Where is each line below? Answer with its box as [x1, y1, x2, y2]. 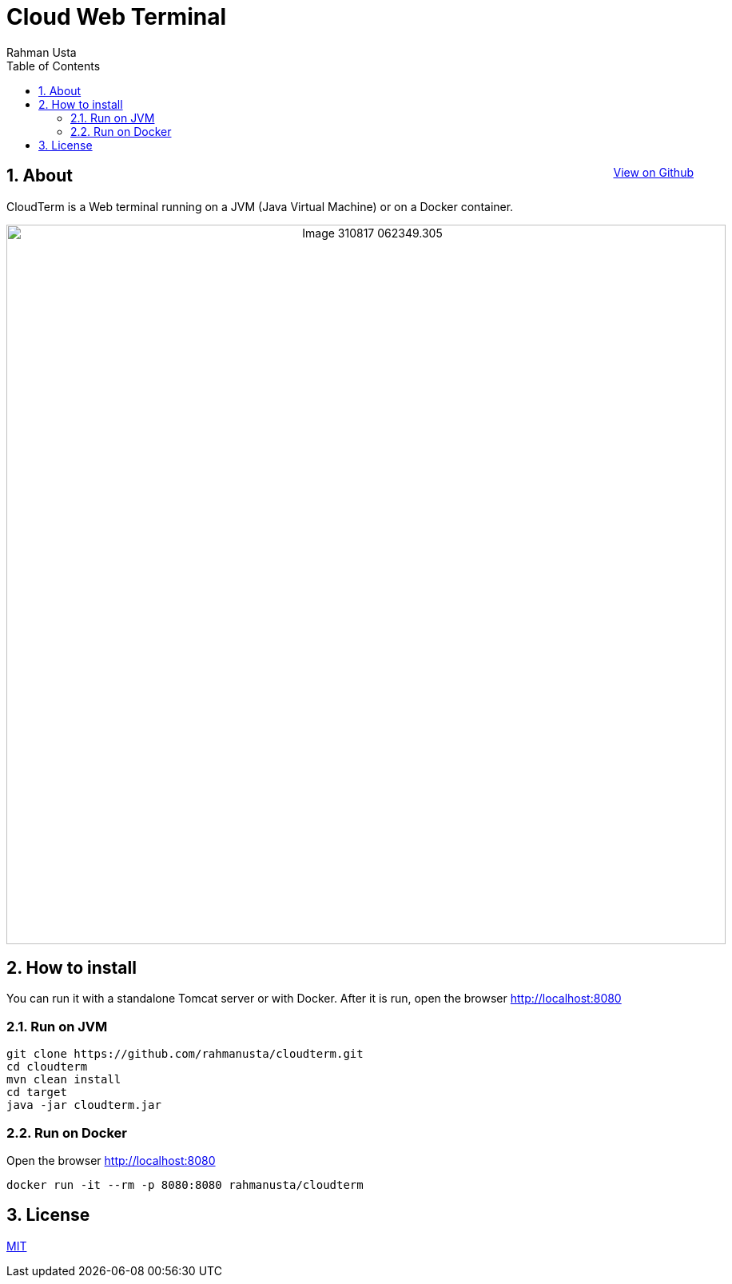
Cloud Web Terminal [6, 3, 227, 30]
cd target [6, 1086, 67, 1099]
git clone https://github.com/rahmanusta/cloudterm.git [6, 1047, 364, 1061]
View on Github [613, 165, 694, 180]
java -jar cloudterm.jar [6, 1099, 161, 1112]
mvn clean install [6, 1073, 121, 1087]
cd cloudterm [6, 1060, 88, 1074]
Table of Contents [6, 58, 101, 73]
